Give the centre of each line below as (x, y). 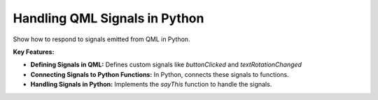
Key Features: (34, 52)
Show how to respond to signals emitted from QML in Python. (101, 39)
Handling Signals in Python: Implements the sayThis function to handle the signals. (151, 85)
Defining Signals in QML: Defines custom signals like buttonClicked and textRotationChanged (166, 65)
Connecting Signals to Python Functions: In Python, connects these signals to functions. (160, 74)
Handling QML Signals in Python (108, 18)
